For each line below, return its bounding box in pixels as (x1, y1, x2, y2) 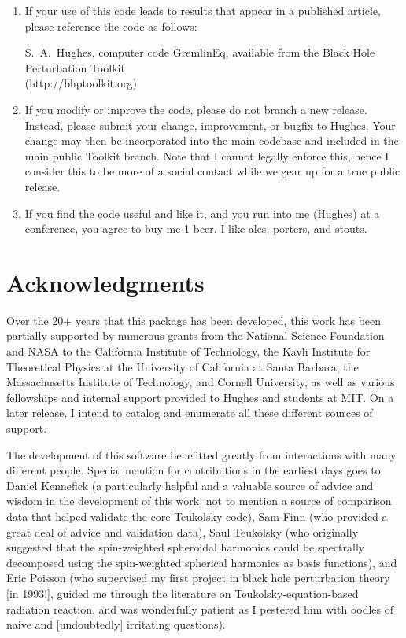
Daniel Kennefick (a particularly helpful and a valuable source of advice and (6, 477, 374, 493)
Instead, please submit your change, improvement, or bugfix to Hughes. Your (24, 116, 396, 133)
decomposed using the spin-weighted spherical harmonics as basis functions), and (6, 554, 397, 570)
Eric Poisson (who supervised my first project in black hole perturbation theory (6, 570, 390, 586)
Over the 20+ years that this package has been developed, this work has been (6, 312, 382, 328)
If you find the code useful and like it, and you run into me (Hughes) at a (24, 205, 380, 221)
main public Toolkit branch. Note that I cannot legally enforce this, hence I (24, 147, 389, 164)
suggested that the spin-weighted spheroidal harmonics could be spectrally (6, 539, 365, 555)
